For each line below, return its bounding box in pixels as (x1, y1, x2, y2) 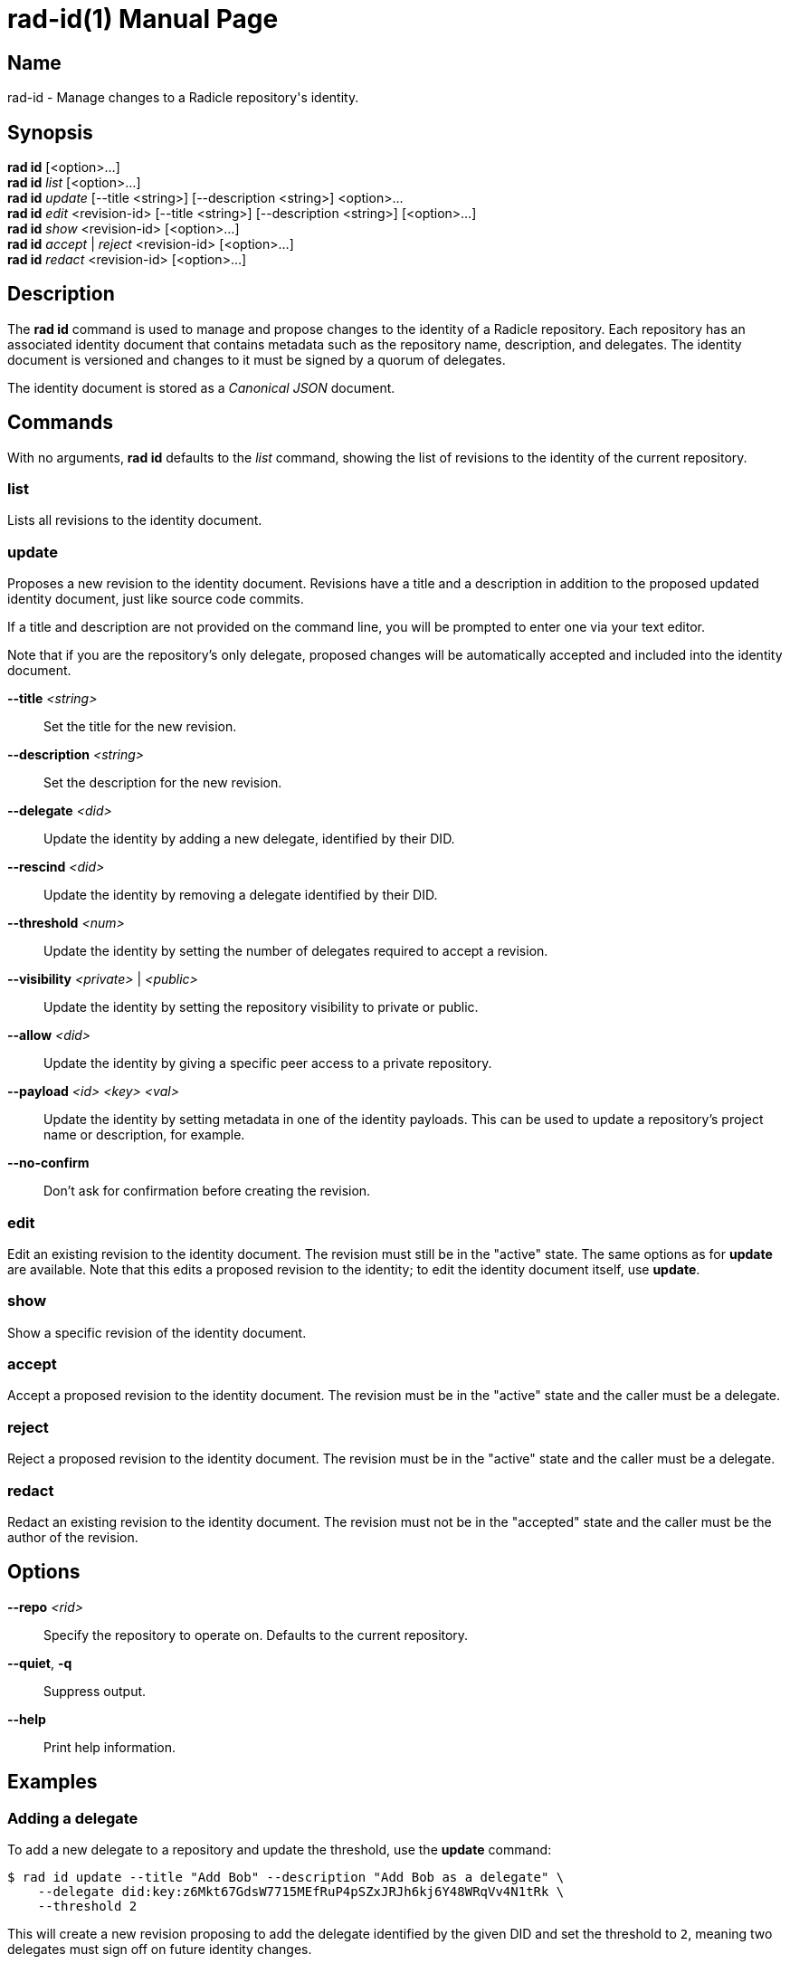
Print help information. (43, 1739, 176, 1755)
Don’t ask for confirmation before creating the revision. (43, 1183, 371, 1199)
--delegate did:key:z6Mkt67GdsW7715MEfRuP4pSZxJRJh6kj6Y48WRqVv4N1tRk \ (37, 1884, 565, 1900)
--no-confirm (7, 1155, 90, 1171)
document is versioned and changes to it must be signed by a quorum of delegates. (7, 351, 506, 367)
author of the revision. (7, 1529, 138, 1545)
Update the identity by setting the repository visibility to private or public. (43, 999, 479, 1015)
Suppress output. (43, 1683, 147, 1699)
